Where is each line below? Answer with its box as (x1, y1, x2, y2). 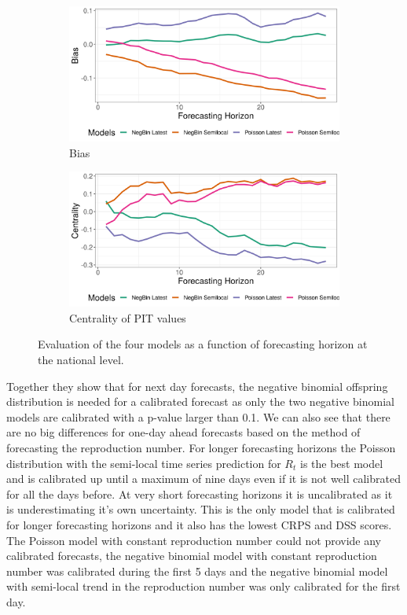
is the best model (299, 455, 383, 471)
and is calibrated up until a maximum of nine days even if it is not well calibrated (6, 470, 401, 487)
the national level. (38, 351, 124, 367)
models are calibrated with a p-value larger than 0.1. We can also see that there (6, 408, 390, 425)
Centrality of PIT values (69, 309, 186, 326)
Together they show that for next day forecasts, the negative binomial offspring (6, 377, 388, 394)
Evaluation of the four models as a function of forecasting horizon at (38, 336, 368, 352)
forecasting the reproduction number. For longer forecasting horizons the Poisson (6, 439, 396, 455)
